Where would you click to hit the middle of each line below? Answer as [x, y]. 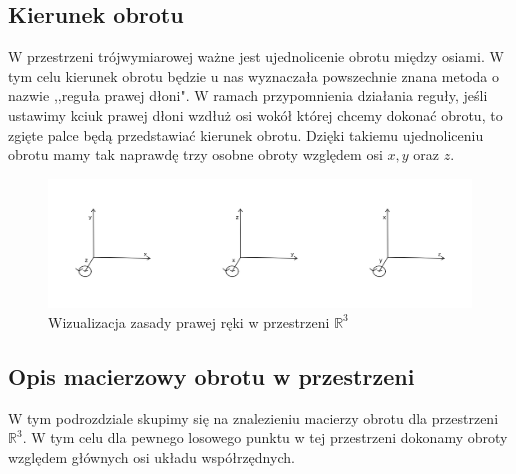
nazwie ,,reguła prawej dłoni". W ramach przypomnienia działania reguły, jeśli [248, 95]
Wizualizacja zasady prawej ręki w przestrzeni [189, 321]
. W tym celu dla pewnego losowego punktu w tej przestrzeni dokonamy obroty [265, 437]
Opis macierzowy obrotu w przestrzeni [211, 375]
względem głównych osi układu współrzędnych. [151, 456]
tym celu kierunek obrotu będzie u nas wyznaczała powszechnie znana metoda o [254, 75]
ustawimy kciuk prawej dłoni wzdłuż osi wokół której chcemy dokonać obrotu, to [255, 114]
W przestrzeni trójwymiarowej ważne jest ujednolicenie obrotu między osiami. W [256, 56]
